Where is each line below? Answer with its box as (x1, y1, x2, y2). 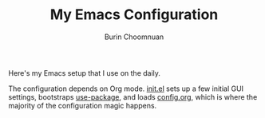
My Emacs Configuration (49, 6, 219, 24)
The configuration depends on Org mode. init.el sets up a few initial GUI (8, 84, 244, 93)
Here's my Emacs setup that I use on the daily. (8, 68, 161, 77)
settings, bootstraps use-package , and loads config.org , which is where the (8, 92, 258, 101)
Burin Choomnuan (104, 32, 164, 41)
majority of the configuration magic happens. (8, 100, 157, 110)
